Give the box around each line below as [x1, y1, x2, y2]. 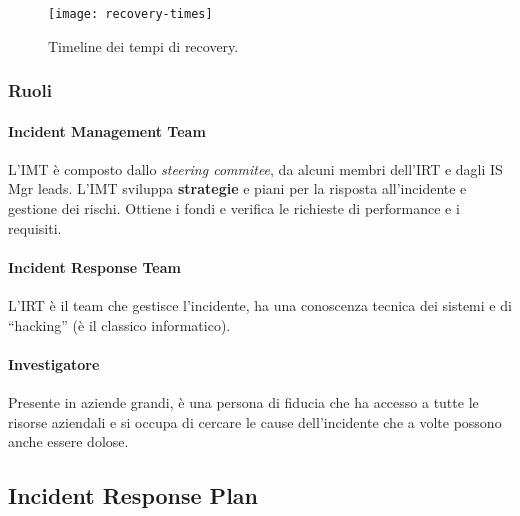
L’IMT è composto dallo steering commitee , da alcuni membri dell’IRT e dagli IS [8, 158, 503, 179]
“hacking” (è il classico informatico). [8, 314, 231, 335]
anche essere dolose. [8, 431, 129, 452]
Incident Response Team [8, 256, 181, 277]
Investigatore [8, 353, 100, 374]
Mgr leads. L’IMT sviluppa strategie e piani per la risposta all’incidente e [8, 178, 467, 199]
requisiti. [8, 217, 62, 238]
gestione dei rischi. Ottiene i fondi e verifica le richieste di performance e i [8, 198, 460, 219]
